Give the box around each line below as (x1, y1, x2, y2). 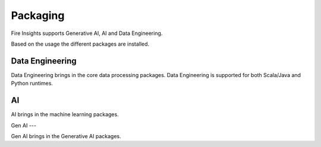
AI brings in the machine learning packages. (11, 111, 119, 118)
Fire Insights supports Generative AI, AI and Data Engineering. (11, 30, 163, 37)
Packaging (11, 9, 65, 22)
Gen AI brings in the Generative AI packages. (11, 132, 121, 139)
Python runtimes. (11, 80, 53, 87)
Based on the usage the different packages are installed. (11, 40, 150, 47)
